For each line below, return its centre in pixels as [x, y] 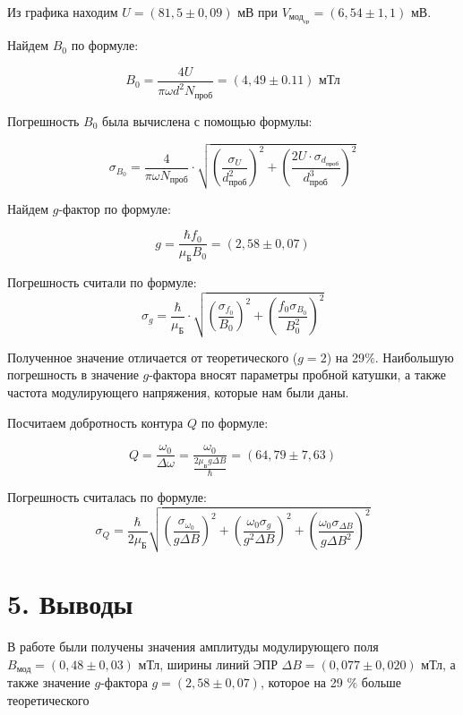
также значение [49, 682]
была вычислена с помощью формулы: [207, 120]
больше [382, 682]
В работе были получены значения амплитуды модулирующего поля [193, 647]
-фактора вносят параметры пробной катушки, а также [297, 375]
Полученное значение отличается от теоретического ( [153, 357]
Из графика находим [63, 12]
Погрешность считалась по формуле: [107, 497]
